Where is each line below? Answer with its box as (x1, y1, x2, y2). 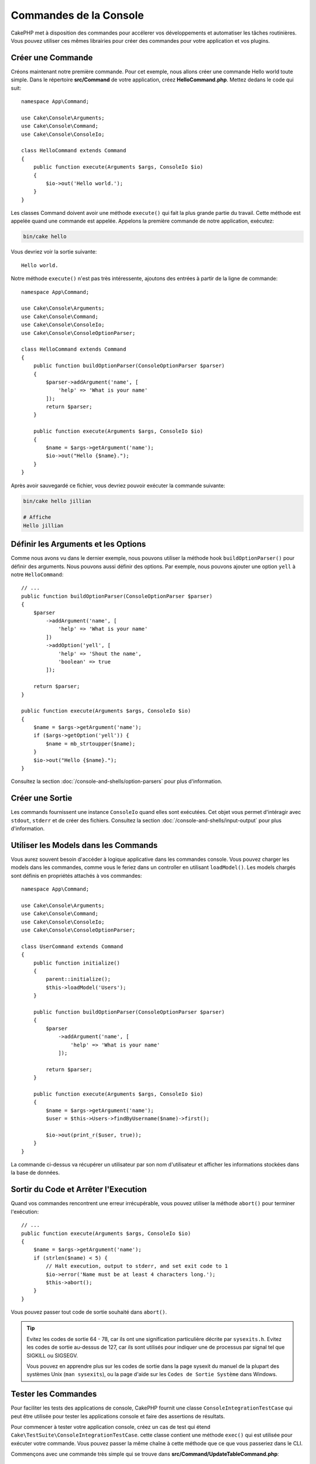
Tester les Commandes (11, 1389, 97, 1399)
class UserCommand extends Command (21, 943, 123, 950)
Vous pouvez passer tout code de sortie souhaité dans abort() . (11, 1309, 167, 1316)
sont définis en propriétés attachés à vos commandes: (11, 872, 142, 879)
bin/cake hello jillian (23, 498, 92, 504)
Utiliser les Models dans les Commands (11, 840, 158, 850)
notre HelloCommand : (11, 571, 64, 578)
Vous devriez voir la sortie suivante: (11, 248, 97, 255)
